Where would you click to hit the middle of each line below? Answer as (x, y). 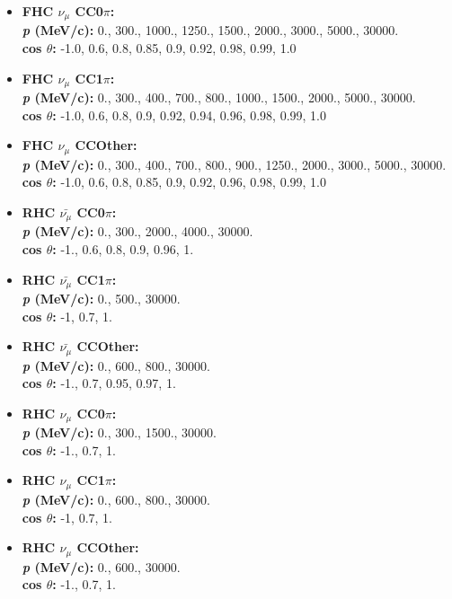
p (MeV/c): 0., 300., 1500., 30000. (120, 432)
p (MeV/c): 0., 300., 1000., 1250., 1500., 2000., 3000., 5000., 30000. (210, 30)
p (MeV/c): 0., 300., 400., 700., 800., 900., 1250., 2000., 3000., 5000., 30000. (234, 164)
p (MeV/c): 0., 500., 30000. (101, 299)
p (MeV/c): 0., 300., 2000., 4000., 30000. (137, 231)
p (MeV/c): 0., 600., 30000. (101, 566)
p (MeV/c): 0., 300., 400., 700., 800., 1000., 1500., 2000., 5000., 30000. (219, 97)
